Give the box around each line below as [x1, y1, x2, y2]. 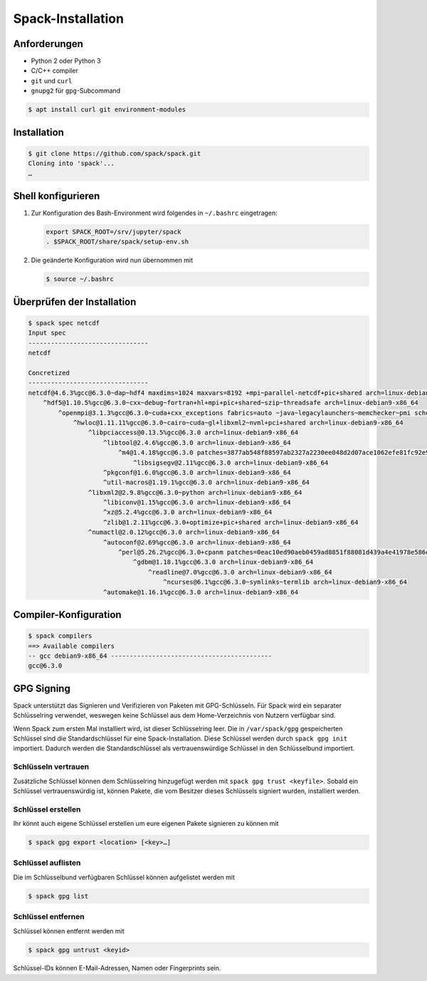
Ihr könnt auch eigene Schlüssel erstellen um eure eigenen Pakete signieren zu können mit [13, 819, 279, 828]
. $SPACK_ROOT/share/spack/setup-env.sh [46, 238, 189, 246]
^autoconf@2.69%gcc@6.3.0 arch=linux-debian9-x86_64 [103, 538, 291, 546]
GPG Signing [13, 682, 70, 694]
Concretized [28, 369, 70, 377]
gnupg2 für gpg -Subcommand [31, 86, 121, 95]
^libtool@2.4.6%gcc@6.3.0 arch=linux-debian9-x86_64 [103, 439, 291, 446]
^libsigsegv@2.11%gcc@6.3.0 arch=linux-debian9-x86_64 [132, 458, 329, 466]
